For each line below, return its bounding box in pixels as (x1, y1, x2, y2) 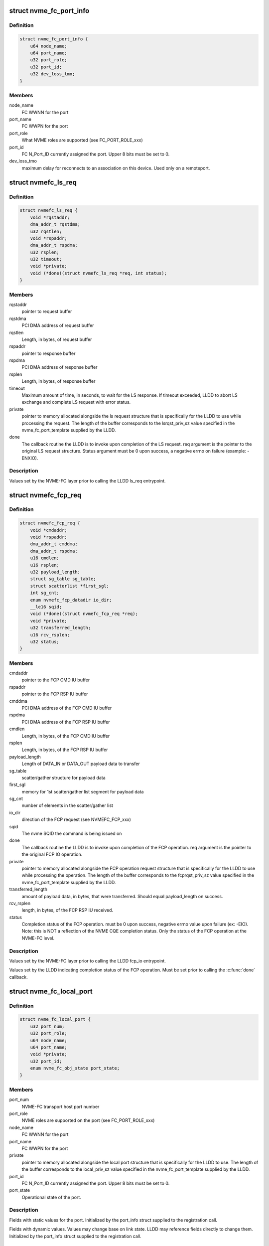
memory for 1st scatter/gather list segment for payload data (21, 788, 144, 794)
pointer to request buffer (21, 309, 72, 314)
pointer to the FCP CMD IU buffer (21, 677, 90, 683)
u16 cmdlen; (30, 555, 60, 561)
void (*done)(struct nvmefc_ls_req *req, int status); (30, 270, 167, 276)
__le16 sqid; (30, 604, 62, 610)
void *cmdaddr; (30, 527, 67, 533)
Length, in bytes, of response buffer (21, 378, 96, 384)
